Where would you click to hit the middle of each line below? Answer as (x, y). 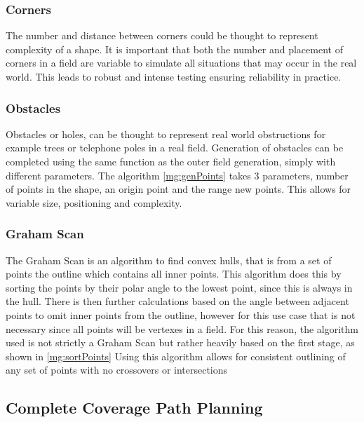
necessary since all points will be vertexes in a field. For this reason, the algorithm (182, 328)
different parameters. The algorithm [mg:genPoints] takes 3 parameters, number (177, 175)
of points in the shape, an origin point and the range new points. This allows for (178, 189)
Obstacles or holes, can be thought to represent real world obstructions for (166, 134)
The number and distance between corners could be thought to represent (162, 35)
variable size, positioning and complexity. (94, 202)
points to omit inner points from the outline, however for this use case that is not (181, 314)
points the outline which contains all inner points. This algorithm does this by (174, 274)
